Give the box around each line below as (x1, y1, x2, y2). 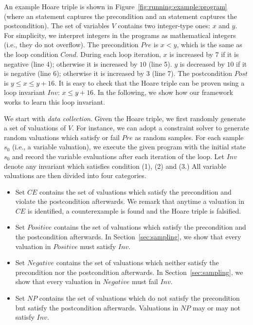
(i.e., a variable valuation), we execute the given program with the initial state (12, 142, 246, 152)
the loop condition (4, 49, 58, 59)
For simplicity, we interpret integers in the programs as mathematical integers (4, 30, 236, 40)
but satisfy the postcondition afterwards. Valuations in (15, 302, 179, 312)
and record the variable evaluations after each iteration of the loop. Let (12, 151, 224, 161)
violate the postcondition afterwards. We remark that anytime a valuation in (15, 196, 244, 206)
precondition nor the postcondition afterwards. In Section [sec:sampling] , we (15, 267, 243, 277)
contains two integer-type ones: (118, 20, 210, 31)
